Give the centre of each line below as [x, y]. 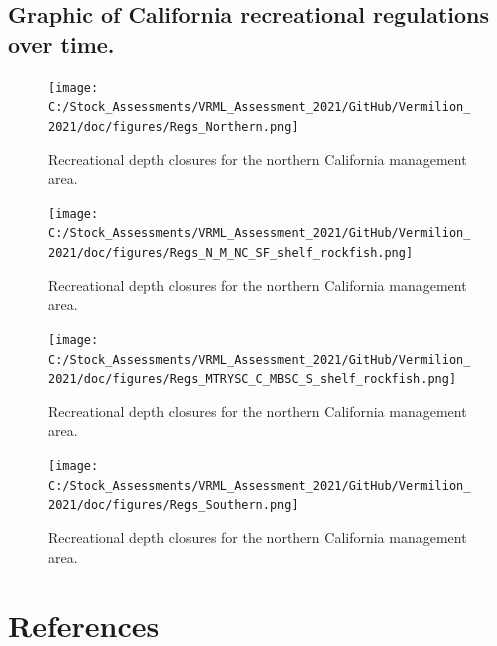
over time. [61, 43]
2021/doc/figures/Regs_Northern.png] [173, 126]
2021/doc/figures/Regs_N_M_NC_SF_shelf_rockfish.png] [231, 253]
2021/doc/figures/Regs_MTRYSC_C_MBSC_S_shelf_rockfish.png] [252, 379]
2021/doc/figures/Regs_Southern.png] [173, 505]
